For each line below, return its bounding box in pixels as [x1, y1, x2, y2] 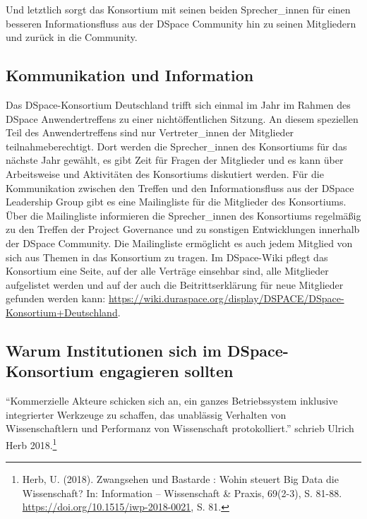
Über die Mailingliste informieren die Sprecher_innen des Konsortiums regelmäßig [6, 208, 361, 222]
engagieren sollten [99, 360, 234, 382]
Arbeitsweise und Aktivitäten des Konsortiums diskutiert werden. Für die [6, 166, 324, 181]
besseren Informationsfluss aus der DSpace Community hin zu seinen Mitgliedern [6, 16, 356, 30]
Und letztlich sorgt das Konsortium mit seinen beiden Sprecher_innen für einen [6, 2, 351, 16]
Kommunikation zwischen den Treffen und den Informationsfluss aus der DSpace [6, 180, 354, 195]
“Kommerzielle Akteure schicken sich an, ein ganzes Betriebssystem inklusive [6, 393, 338, 408]
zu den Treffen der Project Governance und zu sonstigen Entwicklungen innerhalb [6, 222, 360, 237]
